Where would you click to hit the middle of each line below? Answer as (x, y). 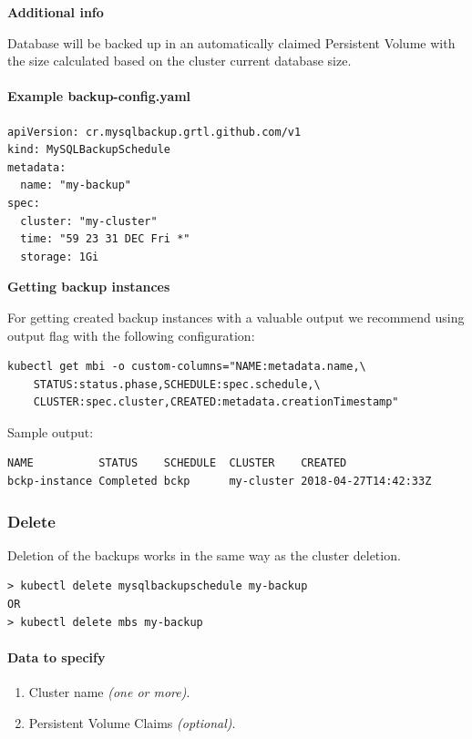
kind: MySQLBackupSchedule (89, 150)
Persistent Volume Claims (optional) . (132, 722)
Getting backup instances (89, 287)
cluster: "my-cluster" (89, 221)
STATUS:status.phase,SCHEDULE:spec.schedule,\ (177, 384)
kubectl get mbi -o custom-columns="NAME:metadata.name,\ (187, 367)
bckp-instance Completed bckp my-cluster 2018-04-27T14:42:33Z (220, 482)
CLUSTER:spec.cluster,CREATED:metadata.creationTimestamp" (216, 402)
